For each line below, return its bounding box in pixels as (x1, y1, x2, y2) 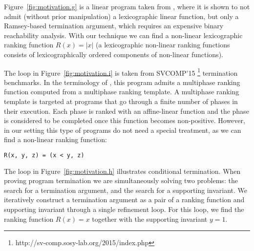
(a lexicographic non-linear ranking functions (96, 40, 230, 50)
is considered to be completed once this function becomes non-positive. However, (4, 115, 245, 125)
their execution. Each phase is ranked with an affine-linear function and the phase (4, 105, 249, 116)
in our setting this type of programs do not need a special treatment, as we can (4, 125, 241, 135)
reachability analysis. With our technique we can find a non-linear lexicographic (4, 30, 243, 40)
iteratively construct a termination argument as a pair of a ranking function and (4, 194, 245, 205)
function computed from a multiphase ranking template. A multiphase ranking (4, 86, 239, 97)
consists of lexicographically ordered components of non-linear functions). (4, 49, 223, 59)
